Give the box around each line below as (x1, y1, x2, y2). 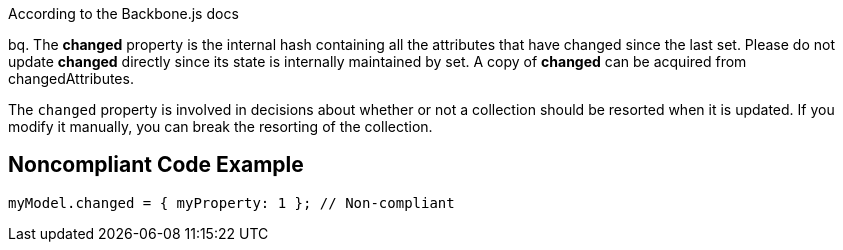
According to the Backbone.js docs (8, 5, 239, 22)
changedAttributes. (8, 70, 134, 87)
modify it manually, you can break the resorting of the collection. (8, 118, 433, 135)
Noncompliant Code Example (8, 152, 304, 178)
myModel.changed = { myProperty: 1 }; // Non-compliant (8, 194, 455, 211)
